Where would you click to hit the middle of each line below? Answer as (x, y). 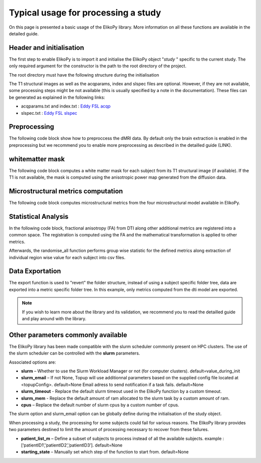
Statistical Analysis (39, 216)
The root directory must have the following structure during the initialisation (84, 75)
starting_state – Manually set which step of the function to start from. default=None (105, 452)
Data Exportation (35, 271)
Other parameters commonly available (68, 335)
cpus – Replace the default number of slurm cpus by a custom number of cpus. (100, 405)
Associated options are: (33, 362)
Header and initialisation (47, 48)
